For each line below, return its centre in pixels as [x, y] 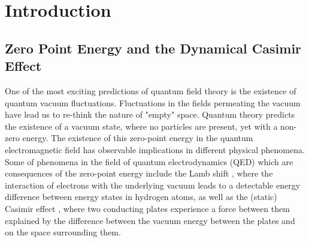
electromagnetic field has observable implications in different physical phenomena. [155, 149]
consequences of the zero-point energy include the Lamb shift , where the [139, 173]
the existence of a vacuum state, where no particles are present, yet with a [141, 126]
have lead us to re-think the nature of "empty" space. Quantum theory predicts [150, 114]
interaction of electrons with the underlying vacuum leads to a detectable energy [153, 185]
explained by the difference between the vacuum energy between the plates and [150, 220]
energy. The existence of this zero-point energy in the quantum [138, 138]
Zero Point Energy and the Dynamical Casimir [153, 48]
